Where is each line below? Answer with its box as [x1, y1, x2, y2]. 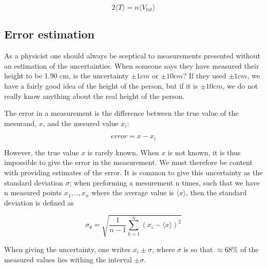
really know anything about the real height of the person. [4, 90, 185, 101]
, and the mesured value [43, 117, 119, 128]
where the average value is [91, 187, 174, 198]
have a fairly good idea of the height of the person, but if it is [4, 80, 198, 91]
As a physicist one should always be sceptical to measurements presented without [4, 50, 260, 61]
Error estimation [4, 26, 94, 42]
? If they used [183, 70, 226, 81]
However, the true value [4, 147, 79, 157]
